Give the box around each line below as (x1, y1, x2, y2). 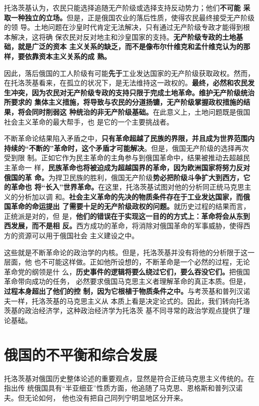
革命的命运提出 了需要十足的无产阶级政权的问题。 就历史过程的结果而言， (10, 201, 251, 211)
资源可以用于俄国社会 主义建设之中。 (17, 230, 139, 241)
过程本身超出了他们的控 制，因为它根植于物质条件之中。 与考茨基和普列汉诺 (4, 286, 251, 296)
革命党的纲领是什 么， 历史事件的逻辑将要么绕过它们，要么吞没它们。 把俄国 (4, 266, 250, 276)
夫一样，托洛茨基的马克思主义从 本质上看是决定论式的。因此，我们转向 (4, 295, 236, 306)
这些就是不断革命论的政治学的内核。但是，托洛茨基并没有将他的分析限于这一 (4, 247, 255, 257)
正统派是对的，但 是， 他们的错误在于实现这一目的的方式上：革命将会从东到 (4, 210, 250, 221)
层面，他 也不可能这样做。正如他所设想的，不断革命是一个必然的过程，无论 (4, 257, 250, 267)
